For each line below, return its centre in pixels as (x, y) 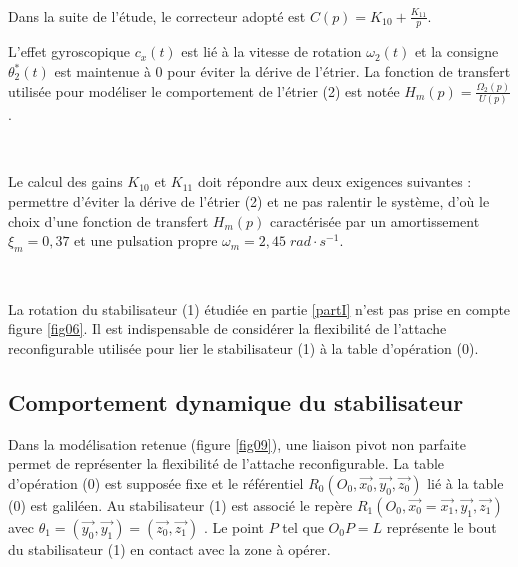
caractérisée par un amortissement (374, 220)
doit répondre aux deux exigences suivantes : (334, 181)
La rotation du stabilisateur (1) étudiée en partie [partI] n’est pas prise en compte (259, 308)
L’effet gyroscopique (69, 51)
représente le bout (441, 526)
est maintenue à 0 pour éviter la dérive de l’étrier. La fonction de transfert (282, 71)
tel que (303, 526)
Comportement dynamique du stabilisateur (236, 401)
